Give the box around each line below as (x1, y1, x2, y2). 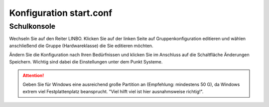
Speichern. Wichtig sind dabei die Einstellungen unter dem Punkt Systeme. (9, 58, 163, 64)
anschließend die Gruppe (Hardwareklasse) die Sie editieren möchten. (9, 43, 153, 49)
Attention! (22, 72, 44, 78)
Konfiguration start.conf (9, 7, 113, 18)
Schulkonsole (9, 22, 56, 31)
